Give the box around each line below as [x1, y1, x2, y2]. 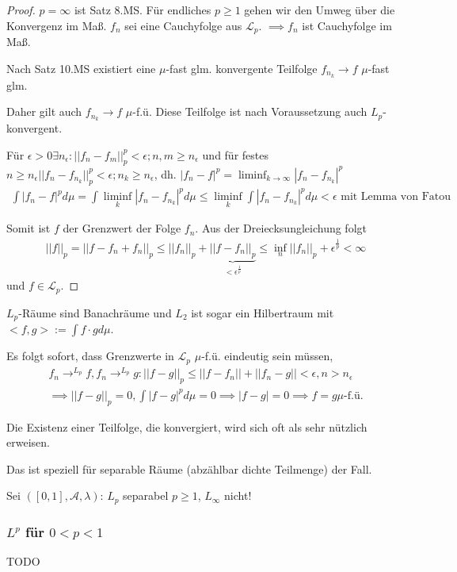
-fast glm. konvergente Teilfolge [166, 60, 318, 76]
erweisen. [6, 434, 50, 451]
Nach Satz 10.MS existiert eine [6, 60, 156, 76]
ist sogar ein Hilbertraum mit [191, 304, 334, 321]
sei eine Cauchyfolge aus [124, 17, 242, 33]
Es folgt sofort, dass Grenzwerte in [6, 347, 174, 364]
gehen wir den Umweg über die [244, 2, 395, 17]
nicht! [224, 487, 252, 504]
